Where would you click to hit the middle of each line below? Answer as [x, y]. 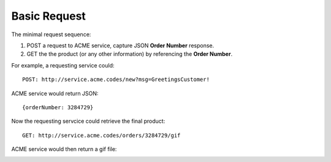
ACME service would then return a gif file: [64, 149]
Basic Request [48, 16]
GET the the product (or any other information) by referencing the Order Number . [130, 54]
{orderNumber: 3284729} [58, 107]
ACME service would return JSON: [55, 93]
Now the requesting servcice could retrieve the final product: [88, 121]
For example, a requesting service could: [63, 65]
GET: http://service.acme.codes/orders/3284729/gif [101, 135]
